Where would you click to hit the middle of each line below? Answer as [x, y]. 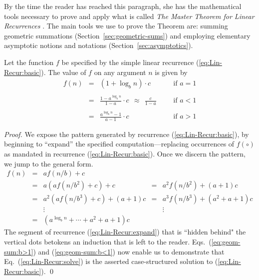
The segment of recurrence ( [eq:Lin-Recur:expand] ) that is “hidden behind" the [125, 232]
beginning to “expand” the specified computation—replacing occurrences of [119, 144]
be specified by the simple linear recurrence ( [130, 62]
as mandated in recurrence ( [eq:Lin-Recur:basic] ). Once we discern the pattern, [125, 154]
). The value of [64, 72]
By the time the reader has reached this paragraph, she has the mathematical [123, 6]
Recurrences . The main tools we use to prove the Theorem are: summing [116, 26]
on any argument [120, 72]
